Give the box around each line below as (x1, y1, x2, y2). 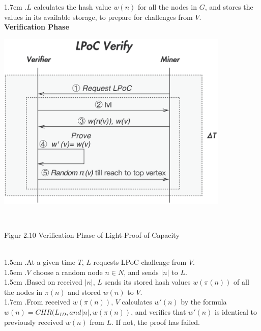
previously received (4, 316, 64, 327)
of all (234, 277, 249, 287)
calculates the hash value (34, 2, 111, 12)
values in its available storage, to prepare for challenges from (4, 11, 193, 22)
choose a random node (33, 266, 103, 277)
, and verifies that (131, 306, 186, 317)
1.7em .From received (4, 296, 71, 307)
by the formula (181, 296, 227, 307)
